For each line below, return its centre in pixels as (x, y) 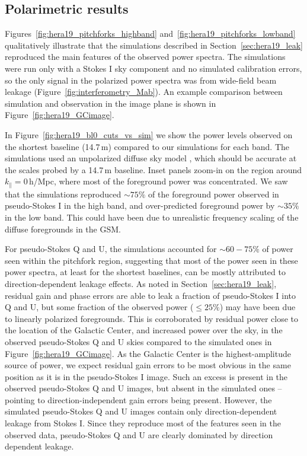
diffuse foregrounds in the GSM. (63, 229)
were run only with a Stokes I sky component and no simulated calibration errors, (153, 68)
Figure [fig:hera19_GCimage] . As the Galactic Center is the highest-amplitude (148, 353)
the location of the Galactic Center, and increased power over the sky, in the (144, 330)
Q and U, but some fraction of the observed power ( (99, 307)
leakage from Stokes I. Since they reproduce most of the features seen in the (143, 423)
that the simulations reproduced (63, 194)
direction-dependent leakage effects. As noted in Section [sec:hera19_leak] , (141, 283)
